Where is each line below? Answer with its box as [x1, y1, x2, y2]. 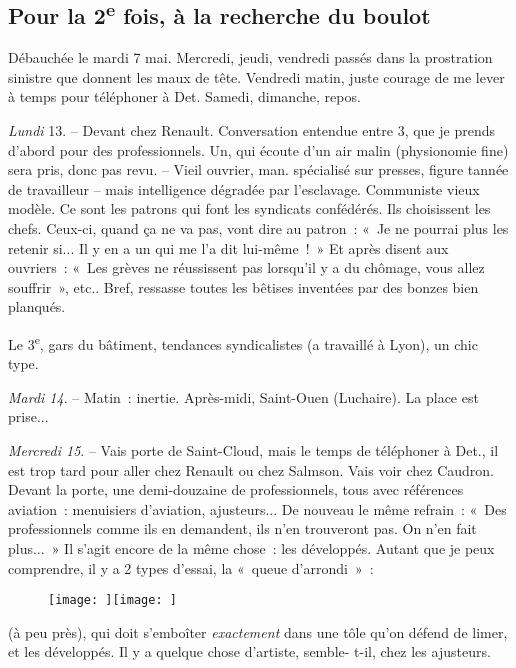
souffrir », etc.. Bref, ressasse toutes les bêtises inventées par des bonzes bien [8, 276, 479, 297]
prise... [8, 406, 49, 427]
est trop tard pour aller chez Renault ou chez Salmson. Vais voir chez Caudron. [8, 459, 494, 480]
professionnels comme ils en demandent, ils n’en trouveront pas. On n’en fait [8, 518, 477, 539]
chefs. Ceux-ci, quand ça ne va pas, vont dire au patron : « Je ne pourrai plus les [8, 217, 509, 238]
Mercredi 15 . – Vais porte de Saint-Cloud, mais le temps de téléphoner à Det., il [8, 439, 499, 460]
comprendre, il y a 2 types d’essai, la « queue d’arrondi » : [8, 557, 374, 578]
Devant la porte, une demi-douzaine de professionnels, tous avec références [8, 479, 464, 500]
